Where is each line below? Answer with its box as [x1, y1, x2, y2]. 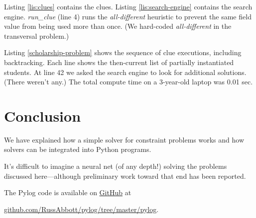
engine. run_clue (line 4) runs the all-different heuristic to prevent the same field [4, 11, 252, 21]
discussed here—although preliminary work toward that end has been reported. [4, 170, 246, 181]
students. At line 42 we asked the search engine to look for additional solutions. [4, 67, 247, 77]
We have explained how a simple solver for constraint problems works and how [4, 134, 245, 145]
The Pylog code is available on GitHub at [4, 187, 131, 198]
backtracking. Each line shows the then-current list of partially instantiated [4, 57, 234, 67]
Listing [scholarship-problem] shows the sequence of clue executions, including [4, 47, 242, 58]
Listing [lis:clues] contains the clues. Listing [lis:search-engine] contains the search [4, 1, 253, 11]
